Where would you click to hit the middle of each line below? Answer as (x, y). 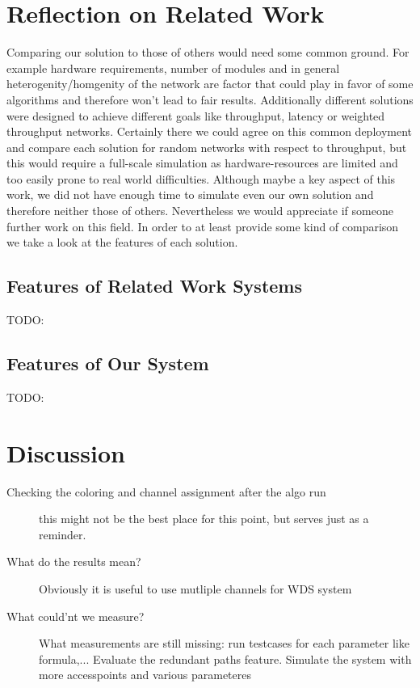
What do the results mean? (74, 561)
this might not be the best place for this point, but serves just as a (204, 519)
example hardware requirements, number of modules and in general (173, 68)
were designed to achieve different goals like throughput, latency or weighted (196, 115)
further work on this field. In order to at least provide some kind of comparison (203, 226)
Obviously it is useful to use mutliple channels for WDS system (195, 588)
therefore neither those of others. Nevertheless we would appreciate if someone (200, 211)
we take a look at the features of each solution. (122, 242)
